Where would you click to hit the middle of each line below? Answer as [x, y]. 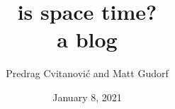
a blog [87, 39]
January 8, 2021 [87, 97]
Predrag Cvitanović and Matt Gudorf [87, 73]
